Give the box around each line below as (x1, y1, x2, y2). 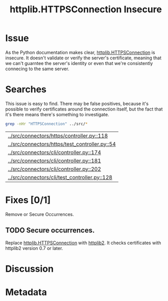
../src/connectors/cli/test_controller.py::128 (8, 174, 112, 181)
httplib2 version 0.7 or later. (5, 245, 63, 251)
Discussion (5, 263, 54, 274)
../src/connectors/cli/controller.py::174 (8, 148, 101, 156)
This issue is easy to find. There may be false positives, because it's (5, 100, 149, 106)
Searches (5, 83, 47, 95)
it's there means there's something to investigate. (5, 111, 109, 117)
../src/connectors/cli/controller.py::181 (8, 157, 101, 164)
